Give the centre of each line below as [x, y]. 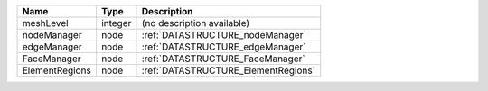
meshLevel [45, 23]
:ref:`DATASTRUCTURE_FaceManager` [224, 59]
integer [116, 23]
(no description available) [196, 23]
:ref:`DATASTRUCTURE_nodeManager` [224, 35]
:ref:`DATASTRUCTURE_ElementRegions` [229, 70]
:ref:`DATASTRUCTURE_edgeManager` [224, 47]
